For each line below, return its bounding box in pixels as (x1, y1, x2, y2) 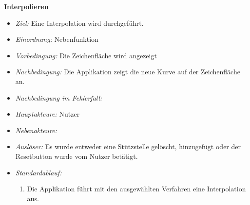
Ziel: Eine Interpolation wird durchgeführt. (15, 17, 144, 28)
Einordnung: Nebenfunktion (15, 34, 98, 44)
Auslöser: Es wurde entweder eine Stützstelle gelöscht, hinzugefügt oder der (15, 141, 241, 152)
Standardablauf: (15, 167, 62, 177)
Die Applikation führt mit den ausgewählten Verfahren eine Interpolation (27, 184, 246, 194)
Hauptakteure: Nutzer (15, 109, 80, 119)
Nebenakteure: (15, 125, 57, 135)
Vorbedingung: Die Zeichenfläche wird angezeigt (15, 50, 157, 60)
